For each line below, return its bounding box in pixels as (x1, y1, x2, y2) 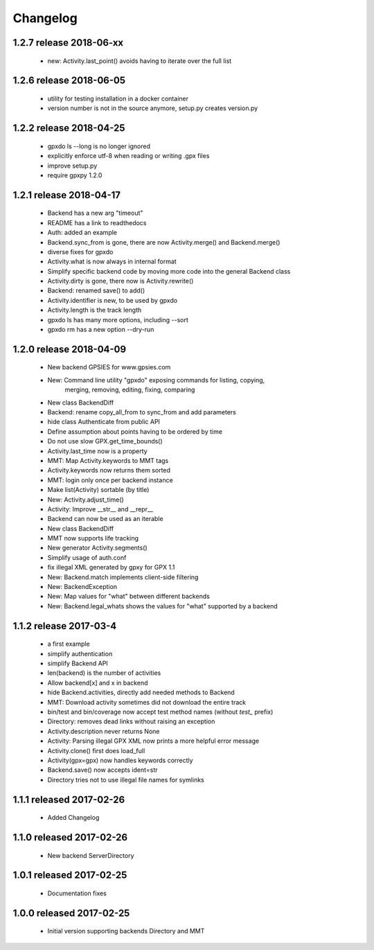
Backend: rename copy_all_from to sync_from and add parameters (47, 408, 237, 416)
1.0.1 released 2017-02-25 (12, 870, 127, 881)
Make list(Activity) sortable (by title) (47, 486, 150, 494)
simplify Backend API (47, 659, 109, 667)
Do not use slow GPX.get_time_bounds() (47, 437, 163, 446)
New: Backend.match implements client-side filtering (47, 572, 199, 581)
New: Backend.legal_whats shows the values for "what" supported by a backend (47, 601, 278, 610)
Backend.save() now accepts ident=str (47, 766, 159, 774)
